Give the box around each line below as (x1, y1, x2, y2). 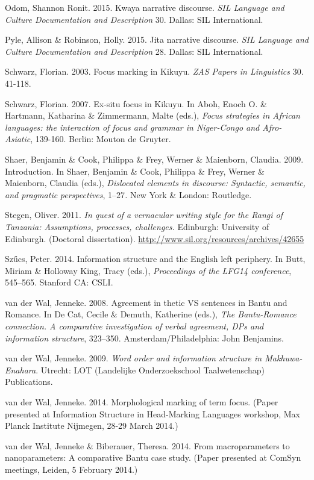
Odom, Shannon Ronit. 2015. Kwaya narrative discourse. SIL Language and (5, 1, 284, 13)
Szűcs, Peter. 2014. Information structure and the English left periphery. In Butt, (5, 252, 306, 265)
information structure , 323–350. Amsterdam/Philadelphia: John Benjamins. (5, 331, 284, 344)
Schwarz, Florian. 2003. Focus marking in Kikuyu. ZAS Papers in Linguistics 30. (5, 65, 304, 78)
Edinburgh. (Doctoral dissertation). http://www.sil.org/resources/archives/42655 (5, 232, 304, 245)
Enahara (5, 363, 36, 376)
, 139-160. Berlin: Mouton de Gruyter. (30, 132, 171, 145)
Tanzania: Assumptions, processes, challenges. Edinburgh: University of (5, 220, 269, 232)
